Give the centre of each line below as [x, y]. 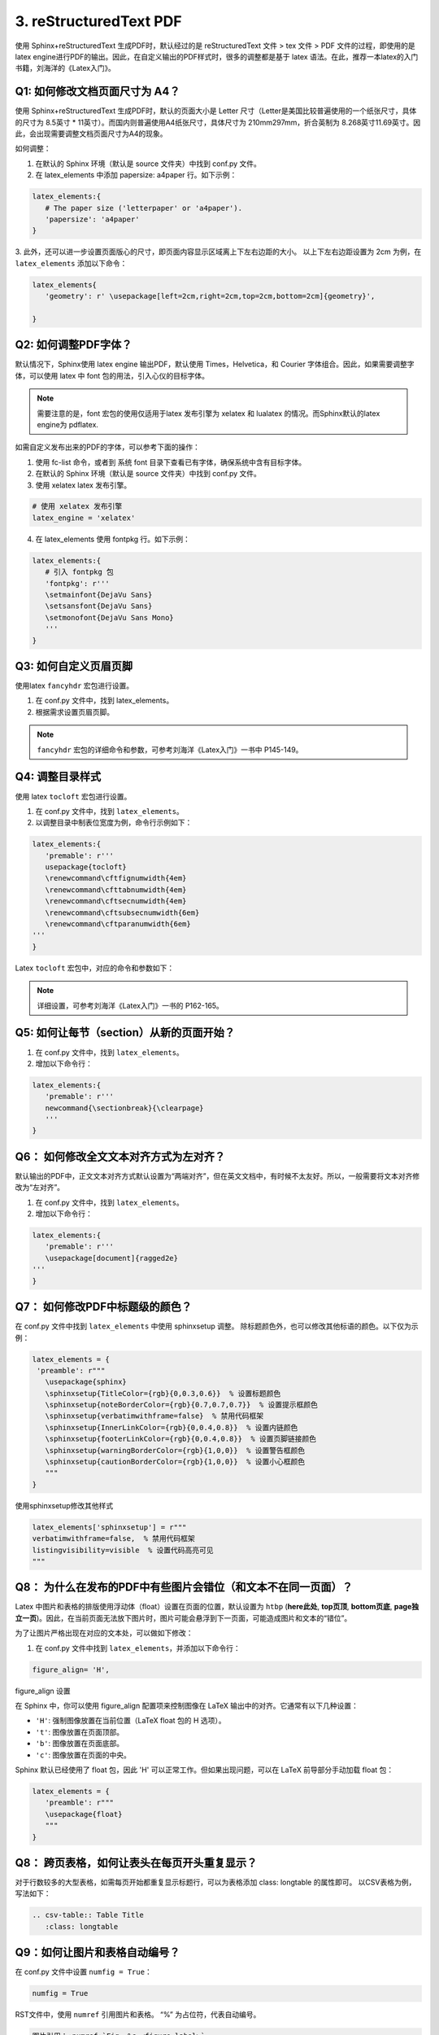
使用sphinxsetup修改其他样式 [64, 1505]
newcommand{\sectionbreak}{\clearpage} [124, 1108]
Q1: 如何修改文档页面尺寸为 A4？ [98, 92]
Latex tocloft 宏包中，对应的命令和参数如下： [95, 968]
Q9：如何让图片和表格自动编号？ [98, 1952]
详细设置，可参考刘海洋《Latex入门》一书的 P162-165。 [130, 1005]
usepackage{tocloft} [86, 867]
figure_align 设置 [43, 1691]
